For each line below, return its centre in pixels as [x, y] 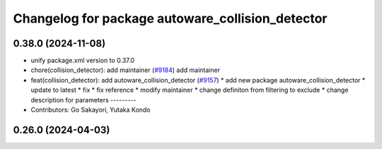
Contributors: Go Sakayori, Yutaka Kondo [91, 110]
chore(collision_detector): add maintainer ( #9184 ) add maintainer [126, 70]
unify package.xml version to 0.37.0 [82, 61]
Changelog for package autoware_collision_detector [170, 18]
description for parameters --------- [83, 100]
